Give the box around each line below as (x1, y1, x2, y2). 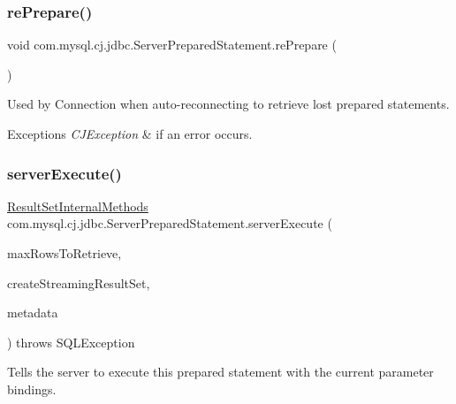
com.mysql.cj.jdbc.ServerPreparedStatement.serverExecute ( (7, 214, 332, 232)
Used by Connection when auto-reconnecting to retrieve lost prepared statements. (7, 95, 450, 113)
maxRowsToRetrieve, (7, 244, 122, 262)
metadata (7, 303, 58, 322)
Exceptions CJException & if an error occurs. (7, 125, 253, 142)
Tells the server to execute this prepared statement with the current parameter (7, 362, 434, 381)
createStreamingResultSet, (7, 273, 150, 292)
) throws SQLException (7, 332, 135, 351)
